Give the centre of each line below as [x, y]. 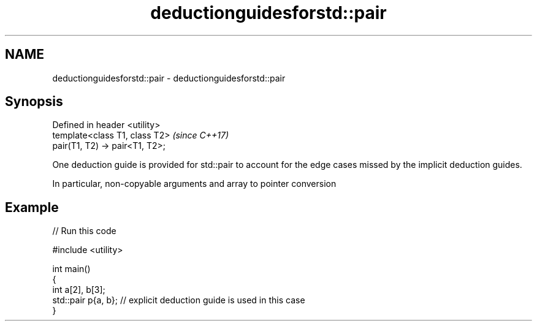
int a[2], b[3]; [79, 290]
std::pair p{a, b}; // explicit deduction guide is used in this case [179, 300]
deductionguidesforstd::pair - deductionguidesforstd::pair [169, 78]
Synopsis [34, 102]
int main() [71, 269]
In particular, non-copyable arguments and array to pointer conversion [194, 184]
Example [32, 207]
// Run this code [84, 231]
